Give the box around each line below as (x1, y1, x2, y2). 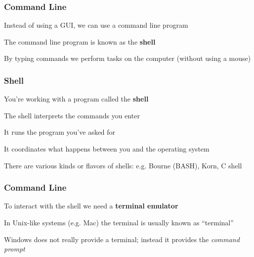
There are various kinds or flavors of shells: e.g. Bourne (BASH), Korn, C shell (4, 160, 242, 170)
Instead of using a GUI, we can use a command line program (4, 20, 188, 30)
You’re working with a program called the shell (4, 94, 149, 104)
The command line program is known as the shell (4, 36, 156, 47)
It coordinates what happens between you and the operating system (4, 144, 210, 154)
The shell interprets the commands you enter (4, 110, 140, 120)
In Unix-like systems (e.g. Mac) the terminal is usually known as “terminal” (4, 217, 234, 227)
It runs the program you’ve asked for (4, 127, 116, 137)
